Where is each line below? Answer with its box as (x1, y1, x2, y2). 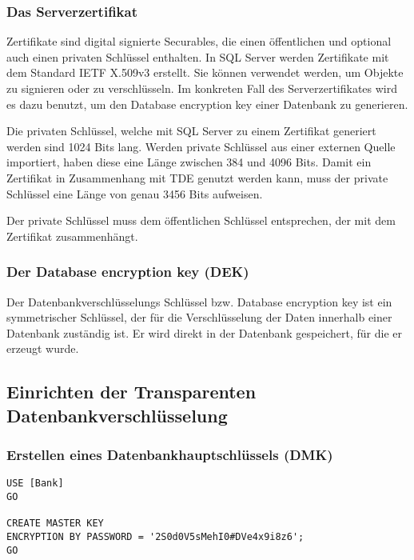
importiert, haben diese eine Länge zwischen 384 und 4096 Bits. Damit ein (6, 154, 372, 170)
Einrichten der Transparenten (6, 379, 257, 404)
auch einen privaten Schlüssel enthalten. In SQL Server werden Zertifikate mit (6, 48, 389, 65)
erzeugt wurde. (6, 340, 79, 357)
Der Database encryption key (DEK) (6, 262, 249, 282)
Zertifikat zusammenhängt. (6, 227, 138, 244)
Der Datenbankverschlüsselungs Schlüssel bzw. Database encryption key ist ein (6, 293, 392, 310)
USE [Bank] (6, 478, 64, 490)
